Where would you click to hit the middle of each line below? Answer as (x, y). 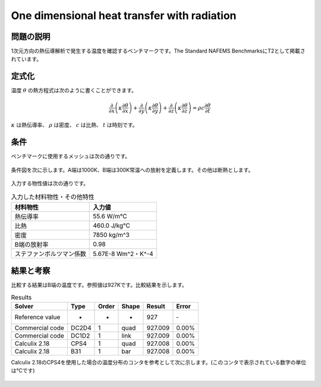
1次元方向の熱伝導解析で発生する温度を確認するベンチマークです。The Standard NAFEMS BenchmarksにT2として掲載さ (158, 51)
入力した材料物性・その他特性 (53, 196)
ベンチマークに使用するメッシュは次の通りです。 (71, 156)
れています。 (26, 59)
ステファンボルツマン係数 (50, 254)
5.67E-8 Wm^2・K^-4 (123, 254)
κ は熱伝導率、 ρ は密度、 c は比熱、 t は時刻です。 (74, 125)
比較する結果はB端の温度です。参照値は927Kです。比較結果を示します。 (99, 285)
